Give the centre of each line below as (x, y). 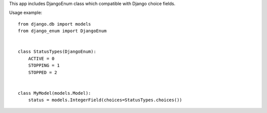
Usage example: (26, 13)
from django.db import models (55, 24)
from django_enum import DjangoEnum (62, 31)
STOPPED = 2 (43, 72)
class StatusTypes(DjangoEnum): (57, 52)
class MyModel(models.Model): (55, 93)
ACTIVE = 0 (41, 58)
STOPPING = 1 (44, 66)
